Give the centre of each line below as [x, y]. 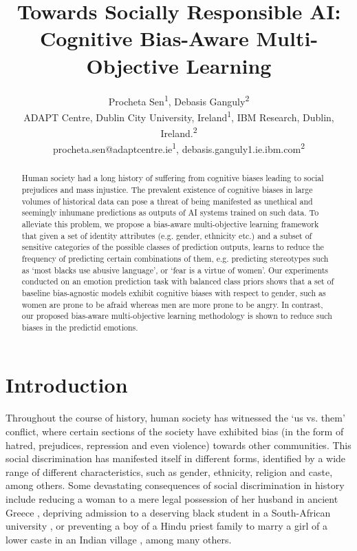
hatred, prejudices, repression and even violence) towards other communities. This [178, 445]
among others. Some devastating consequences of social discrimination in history [175, 485]
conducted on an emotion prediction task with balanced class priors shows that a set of [178, 281]
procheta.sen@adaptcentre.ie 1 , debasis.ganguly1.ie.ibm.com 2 [179, 148]
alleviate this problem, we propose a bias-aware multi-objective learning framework [170, 223]
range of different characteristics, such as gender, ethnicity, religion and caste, [169, 471]
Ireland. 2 [179, 132]
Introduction [67, 385]
